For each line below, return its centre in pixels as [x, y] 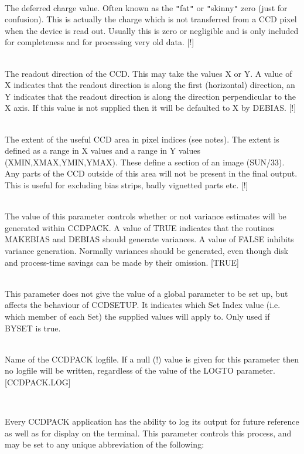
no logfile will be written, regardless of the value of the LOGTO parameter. [140, 370]
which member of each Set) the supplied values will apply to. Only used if [137, 316]
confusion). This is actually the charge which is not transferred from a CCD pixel [151, 19]
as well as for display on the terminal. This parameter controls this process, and [148, 433]
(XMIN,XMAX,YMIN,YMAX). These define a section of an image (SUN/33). [145, 162]
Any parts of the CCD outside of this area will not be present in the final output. [151, 173]
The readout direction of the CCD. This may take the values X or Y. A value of [148, 73]
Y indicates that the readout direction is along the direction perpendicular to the [150, 96]
